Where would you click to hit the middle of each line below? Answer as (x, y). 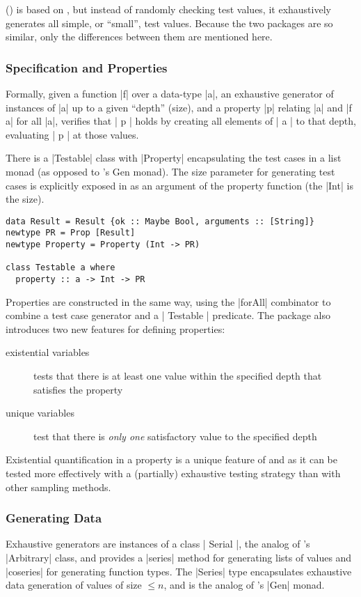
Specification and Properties (87, 67)
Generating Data (54, 518)
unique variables (40, 413)
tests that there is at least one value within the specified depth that (178, 376)
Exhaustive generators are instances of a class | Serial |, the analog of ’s (158, 544)
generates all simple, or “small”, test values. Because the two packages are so (169, 23)
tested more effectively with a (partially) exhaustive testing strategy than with (173, 473)
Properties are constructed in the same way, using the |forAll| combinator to (168, 301)
